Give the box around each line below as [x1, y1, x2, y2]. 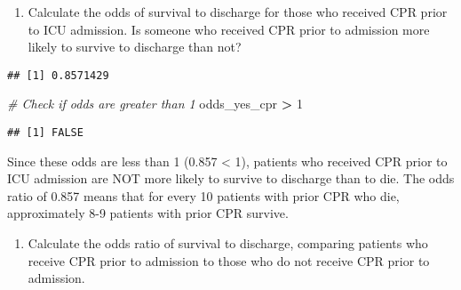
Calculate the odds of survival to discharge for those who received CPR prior [28, 3, 448, 20]
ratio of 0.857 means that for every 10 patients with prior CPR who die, [7, 186, 400, 205]
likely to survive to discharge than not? [28, 37, 242, 56]
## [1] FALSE [7, 126, 83, 140]
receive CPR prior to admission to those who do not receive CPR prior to [28, 251, 430, 270]
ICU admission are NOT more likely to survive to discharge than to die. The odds [7, 169, 455, 188]
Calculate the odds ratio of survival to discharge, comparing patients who [28, 234, 428, 253]
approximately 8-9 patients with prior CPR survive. [7, 204, 289, 222]
